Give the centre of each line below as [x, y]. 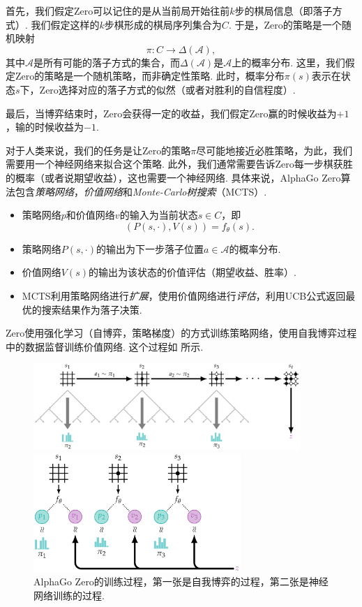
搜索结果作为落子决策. [92, 309]
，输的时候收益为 [45, 127]
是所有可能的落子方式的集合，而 [107, 62]
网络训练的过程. [69, 595]
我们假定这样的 [65, 24]
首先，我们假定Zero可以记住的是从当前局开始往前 [118, 10]
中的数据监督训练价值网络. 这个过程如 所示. [105, 346]
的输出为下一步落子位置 [150, 248]
